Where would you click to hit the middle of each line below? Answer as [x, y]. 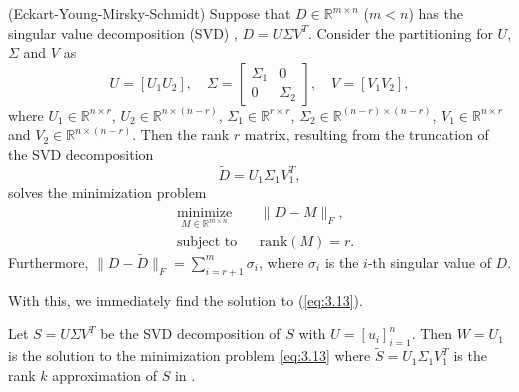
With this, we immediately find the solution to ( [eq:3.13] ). [185, 299]
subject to [207, 241]
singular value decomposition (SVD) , [123, 32]
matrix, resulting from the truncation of [366, 134]
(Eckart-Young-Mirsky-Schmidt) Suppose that [149, 13]
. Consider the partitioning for [400, 32]
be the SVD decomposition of [190, 333]
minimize [204, 212]
